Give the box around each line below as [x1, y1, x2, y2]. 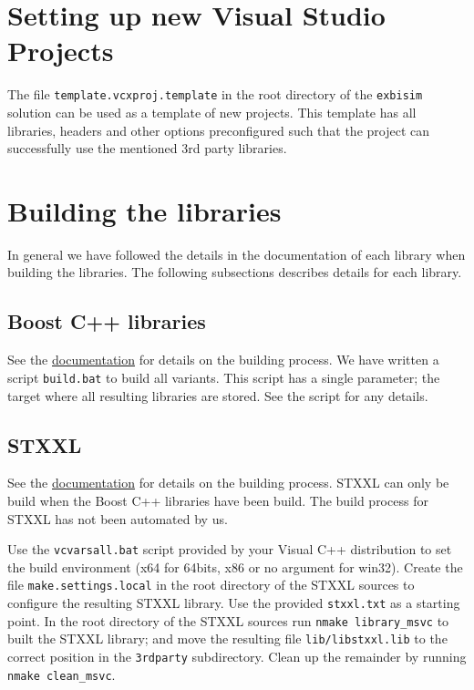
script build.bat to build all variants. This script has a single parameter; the [7, 367, 440, 386]
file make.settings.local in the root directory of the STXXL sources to [7, 575, 415, 594]
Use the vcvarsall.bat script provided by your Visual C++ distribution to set [7, 540, 452, 559]
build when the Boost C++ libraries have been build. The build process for [7, 490, 428, 510]
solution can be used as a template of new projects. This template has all [7, 102, 417, 121]
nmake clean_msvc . [7, 664, 116, 684]
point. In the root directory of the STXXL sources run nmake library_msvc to [7, 611, 449, 630]
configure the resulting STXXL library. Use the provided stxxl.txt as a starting [7, 593, 460, 612]
